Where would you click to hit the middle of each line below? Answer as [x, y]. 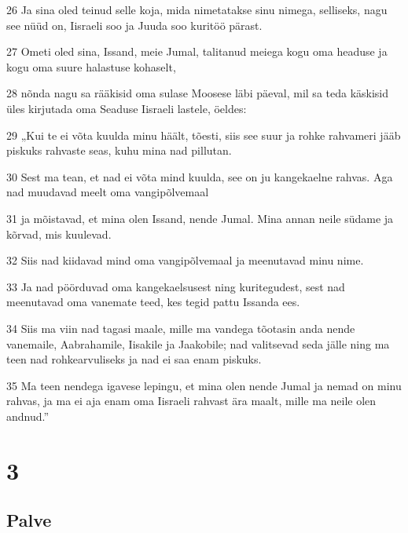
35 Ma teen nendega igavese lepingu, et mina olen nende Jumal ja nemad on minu [204, 385]
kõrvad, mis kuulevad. [59, 234]
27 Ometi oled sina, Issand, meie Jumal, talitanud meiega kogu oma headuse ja [197, 51]
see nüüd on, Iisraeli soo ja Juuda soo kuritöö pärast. [134, 25]
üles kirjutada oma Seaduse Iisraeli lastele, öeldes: [127, 108]
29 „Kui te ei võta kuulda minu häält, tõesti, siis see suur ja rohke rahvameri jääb [204, 135]
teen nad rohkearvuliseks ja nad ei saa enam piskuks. [134, 359]
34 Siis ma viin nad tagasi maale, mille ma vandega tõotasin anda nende [181, 328]
